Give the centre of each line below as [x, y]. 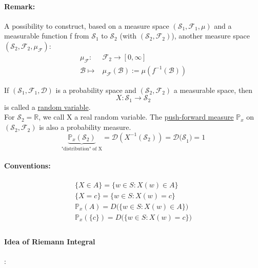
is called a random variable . [47, 107]
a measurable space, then [213, 90]
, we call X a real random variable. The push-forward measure [136, 117]
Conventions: [27, 165]
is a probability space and [96, 90]
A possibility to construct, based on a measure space [87, 25]
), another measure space [211, 36]
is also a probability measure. [85, 127]
